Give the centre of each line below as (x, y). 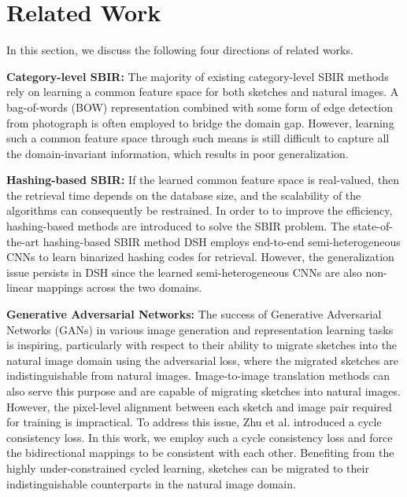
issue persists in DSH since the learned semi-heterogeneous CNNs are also (184, 272)
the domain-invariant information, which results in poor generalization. (178, 153)
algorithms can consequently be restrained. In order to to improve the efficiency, (200, 210)
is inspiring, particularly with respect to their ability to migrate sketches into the (202, 345)
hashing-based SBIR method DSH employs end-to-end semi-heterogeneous (222, 241)
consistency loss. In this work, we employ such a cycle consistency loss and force (200, 437)
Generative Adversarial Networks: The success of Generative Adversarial (194, 314)
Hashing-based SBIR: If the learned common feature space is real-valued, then (203, 180)
